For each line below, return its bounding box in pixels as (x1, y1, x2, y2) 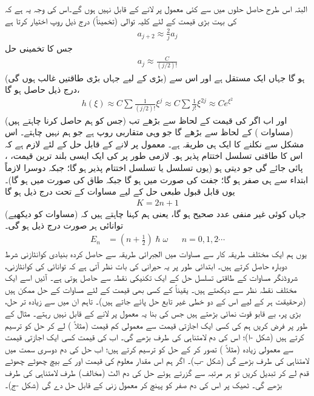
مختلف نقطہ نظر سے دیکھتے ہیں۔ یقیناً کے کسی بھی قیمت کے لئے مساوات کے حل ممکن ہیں (5, 283, 297, 295)
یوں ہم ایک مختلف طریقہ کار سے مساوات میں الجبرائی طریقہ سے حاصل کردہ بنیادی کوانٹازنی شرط (5, 247, 307, 260)
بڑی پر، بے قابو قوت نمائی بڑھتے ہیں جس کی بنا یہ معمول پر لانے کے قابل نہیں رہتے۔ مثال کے (5, 307, 301, 320)
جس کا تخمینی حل (5, 42, 73, 55)
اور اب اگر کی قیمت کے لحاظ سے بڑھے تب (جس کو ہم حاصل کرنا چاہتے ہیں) (5, 113, 287, 126)
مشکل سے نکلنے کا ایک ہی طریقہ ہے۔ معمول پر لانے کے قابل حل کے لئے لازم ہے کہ (5, 137, 304, 150)
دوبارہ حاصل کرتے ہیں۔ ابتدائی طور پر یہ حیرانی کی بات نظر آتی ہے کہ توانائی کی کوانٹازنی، (5, 259, 287, 272)
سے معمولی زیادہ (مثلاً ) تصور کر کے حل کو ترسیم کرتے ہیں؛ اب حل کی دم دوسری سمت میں (5, 342, 293, 355)
